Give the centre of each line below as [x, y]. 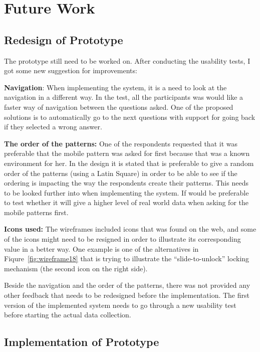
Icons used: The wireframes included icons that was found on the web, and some [130, 229]
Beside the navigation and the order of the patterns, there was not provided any [127, 285]
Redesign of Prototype [64, 39]
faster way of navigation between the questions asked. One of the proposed [119, 107]
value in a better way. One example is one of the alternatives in [101, 248]
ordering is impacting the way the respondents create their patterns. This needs [126, 183]
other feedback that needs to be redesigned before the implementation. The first [127, 295]
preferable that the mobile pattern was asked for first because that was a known [127, 153]
